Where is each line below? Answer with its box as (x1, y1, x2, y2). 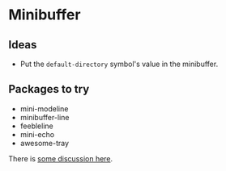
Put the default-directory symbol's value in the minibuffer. (19, 59, 219, 69)
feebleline (19, 121, 54, 131)
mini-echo (19, 129, 55, 139)
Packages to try (8, 82, 90, 96)
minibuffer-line (19, 112, 70, 122)
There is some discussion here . (8, 153, 113, 163)
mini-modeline (19, 103, 69, 114)
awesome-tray (19, 138, 70, 148)
